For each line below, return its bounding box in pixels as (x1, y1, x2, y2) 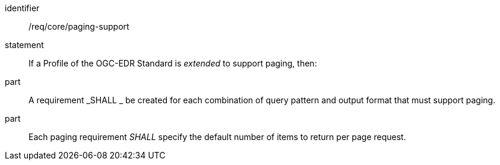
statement (5, 40, 44, 50)
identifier (5, 3, 40, 13)
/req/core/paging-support (29, 21, 129, 31)
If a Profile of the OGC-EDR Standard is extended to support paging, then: (29, 58, 317, 68)
